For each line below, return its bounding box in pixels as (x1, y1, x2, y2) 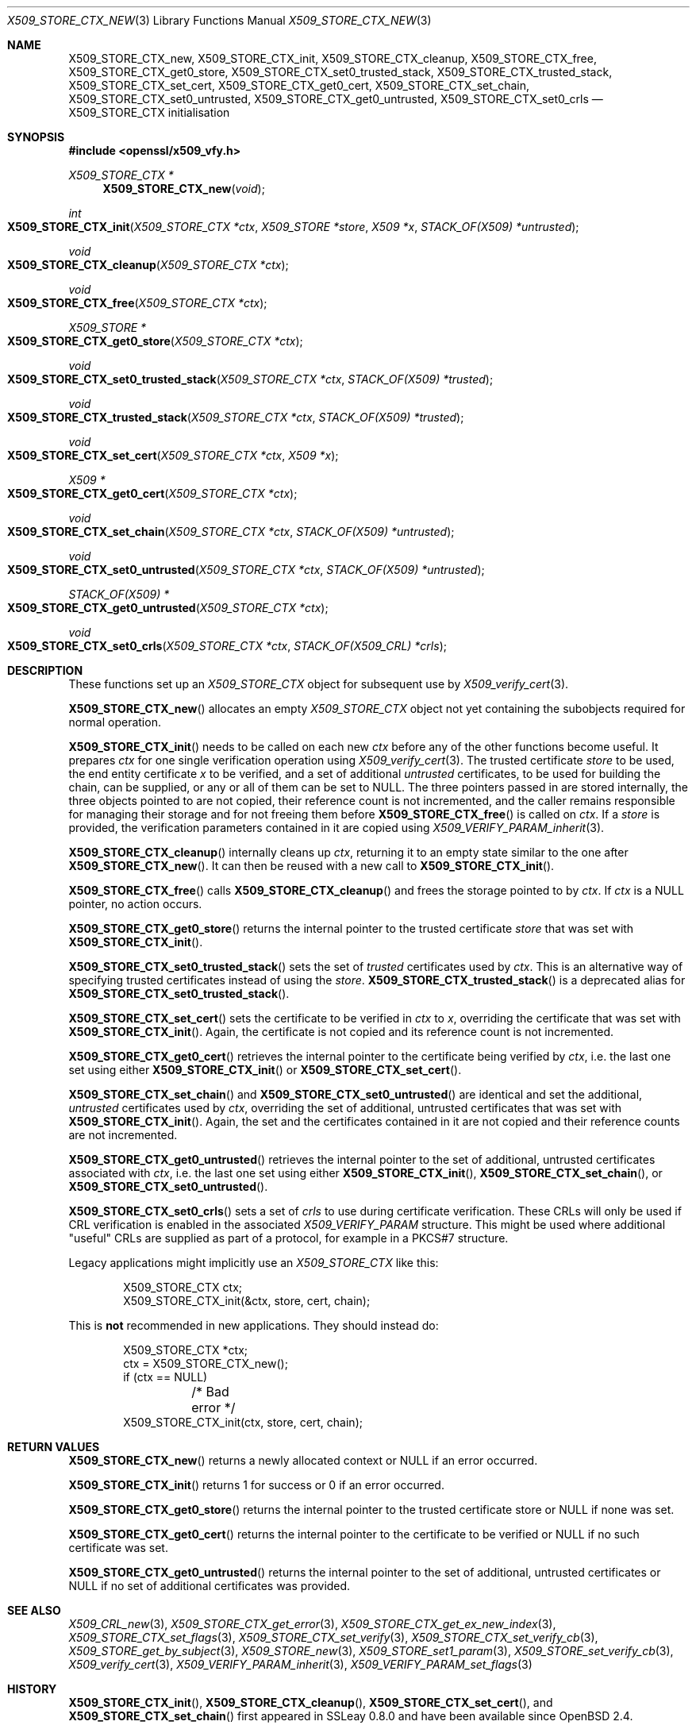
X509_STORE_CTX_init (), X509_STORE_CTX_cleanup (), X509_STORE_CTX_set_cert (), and (68, 1696, 553, 1709)
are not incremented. (68, 1128, 178, 1142)
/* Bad (191, 1384, 229, 1400)
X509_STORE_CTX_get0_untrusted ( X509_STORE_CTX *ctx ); (7, 601, 329, 614)
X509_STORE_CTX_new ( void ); (102, 182, 265, 195)
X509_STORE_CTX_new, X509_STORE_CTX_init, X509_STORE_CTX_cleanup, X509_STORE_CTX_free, (68, 52, 597, 65)
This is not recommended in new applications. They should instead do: (68, 1319, 439, 1332)
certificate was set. (68, 1541, 168, 1554)
